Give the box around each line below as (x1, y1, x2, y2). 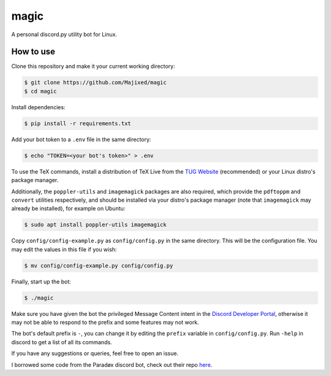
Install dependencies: (11, 103, 66, 110)
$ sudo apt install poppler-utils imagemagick (24, 221, 167, 228)
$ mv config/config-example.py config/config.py (24, 262, 173, 269)
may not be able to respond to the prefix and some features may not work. (11, 319, 199, 326)
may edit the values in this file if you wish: (11, 245, 117, 253)
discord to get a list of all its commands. (11, 338, 113, 346)
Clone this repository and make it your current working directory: (11, 63, 175, 70)
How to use (11, 47, 55, 57)
